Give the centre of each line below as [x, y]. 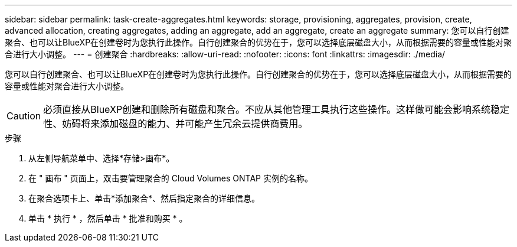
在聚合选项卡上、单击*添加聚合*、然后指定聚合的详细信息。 [144, 198]
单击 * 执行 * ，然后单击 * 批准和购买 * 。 [108, 218]
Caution [24, 116]
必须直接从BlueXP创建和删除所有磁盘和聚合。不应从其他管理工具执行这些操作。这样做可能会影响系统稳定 [277, 109]
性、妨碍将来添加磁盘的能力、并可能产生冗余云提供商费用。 [176, 123]
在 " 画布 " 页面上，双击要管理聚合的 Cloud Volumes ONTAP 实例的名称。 [171, 178]
